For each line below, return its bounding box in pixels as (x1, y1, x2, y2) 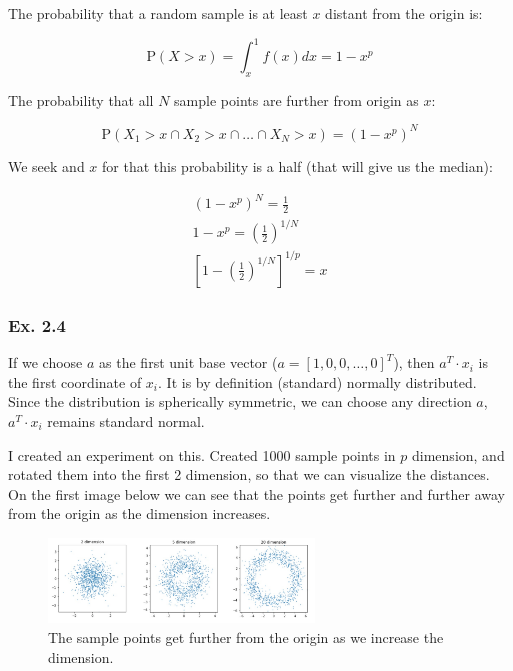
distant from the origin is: (325, 3, 483, 23)
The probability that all (8, 89, 154, 110)
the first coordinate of (8, 371, 142, 392)
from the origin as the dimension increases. (8, 503, 271, 524)
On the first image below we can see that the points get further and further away (8, 483, 506, 504)
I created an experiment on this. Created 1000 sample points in (8, 444, 396, 465)
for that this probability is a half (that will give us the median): (102, 155, 493, 176)
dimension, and (412, 444, 505, 465)
